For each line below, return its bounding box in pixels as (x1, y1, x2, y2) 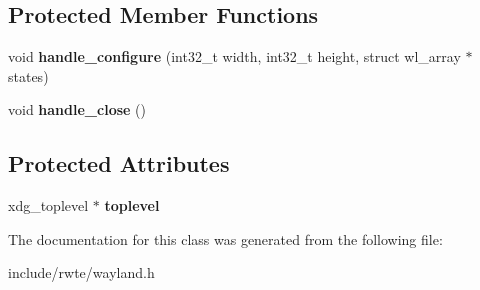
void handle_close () (8, 99, 146, 120)
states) (8, 65, 49, 86)
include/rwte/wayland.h (8, 262, 155, 283)
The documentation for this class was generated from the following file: (8, 228, 443, 249)
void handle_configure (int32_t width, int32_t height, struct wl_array (8, 46, 461, 67)
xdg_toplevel (8, 195, 89, 216)
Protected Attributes (8, 148, 230, 179)
